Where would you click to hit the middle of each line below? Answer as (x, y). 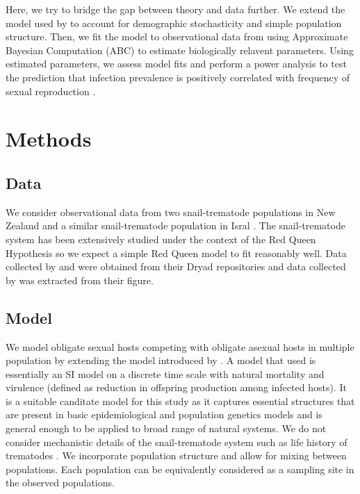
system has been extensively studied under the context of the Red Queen (161, 239)
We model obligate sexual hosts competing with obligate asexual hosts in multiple (180, 346)
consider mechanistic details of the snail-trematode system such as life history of (177, 442)
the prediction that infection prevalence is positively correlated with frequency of (178, 77)
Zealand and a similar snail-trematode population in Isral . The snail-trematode (175, 225)
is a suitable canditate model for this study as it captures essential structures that (180, 401)
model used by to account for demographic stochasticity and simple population (174, 23)
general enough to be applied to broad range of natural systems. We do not (166, 428)
